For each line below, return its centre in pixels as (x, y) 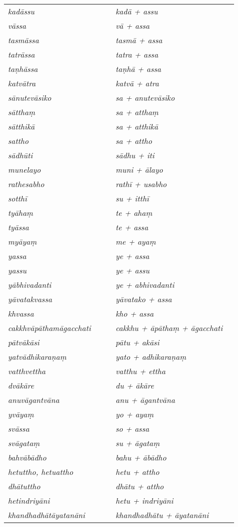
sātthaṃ (22, 112)
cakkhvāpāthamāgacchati (49, 328)
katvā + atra (137, 83)
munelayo (24, 169)
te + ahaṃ (134, 213)
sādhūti (20, 155)
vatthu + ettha (141, 371)
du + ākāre (135, 385)
